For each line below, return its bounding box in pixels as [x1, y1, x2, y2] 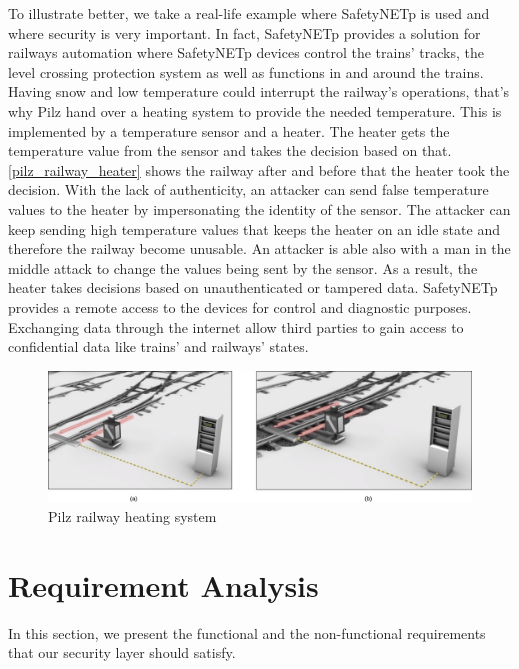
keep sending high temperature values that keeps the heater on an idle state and [8, 218, 500, 239]
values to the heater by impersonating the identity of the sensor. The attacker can [8, 198, 511, 219]
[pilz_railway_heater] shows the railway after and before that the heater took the [8, 159, 510, 180]
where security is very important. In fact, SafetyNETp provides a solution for [8, 22, 481, 43]
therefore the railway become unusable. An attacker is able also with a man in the [8, 238, 511, 259]
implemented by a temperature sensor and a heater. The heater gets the [8, 120, 450, 141]
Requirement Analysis [8, 564, 319, 605]
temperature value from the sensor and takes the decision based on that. [8, 140, 452, 161]
